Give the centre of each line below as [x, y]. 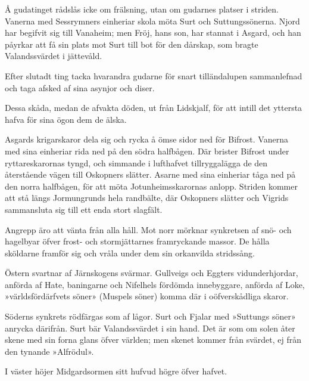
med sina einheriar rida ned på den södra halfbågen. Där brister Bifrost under [147, 151]
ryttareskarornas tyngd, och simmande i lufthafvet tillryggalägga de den [136, 162]
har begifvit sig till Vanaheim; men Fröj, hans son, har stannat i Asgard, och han [153, 32]
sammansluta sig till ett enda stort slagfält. [84, 209]
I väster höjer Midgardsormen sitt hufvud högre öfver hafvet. [116, 371]
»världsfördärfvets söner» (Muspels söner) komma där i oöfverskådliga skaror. [147, 296]
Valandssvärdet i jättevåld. [54, 56]
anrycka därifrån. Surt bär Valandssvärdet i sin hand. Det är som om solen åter [150, 328]
